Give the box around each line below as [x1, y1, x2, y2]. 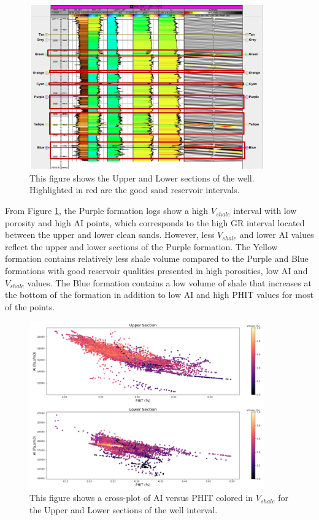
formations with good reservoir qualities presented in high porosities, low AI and [5, 264, 308, 277]
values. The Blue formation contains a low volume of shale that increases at [27, 276, 312, 289]
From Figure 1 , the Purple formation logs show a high [5, 204, 209, 217]
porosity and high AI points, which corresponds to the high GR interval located [5, 216, 305, 229]
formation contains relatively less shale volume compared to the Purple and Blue [5, 252, 309, 265]
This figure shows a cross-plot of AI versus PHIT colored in [29, 491, 253, 504]
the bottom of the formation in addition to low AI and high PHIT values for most [5, 288, 313, 301]
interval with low [233, 204, 297, 217]
